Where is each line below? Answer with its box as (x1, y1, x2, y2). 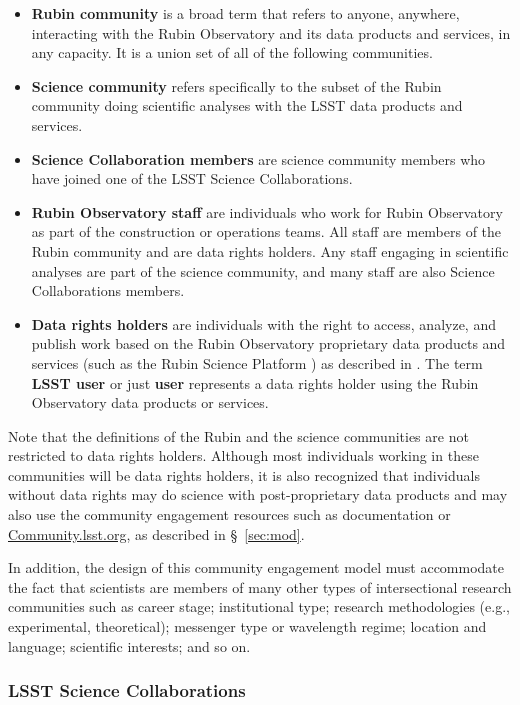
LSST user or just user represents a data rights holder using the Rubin (31, 372, 479, 393)
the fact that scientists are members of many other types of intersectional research (8, 576, 512, 597)
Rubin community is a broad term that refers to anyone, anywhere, (31, 3, 460, 23)
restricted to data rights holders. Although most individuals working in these (8, 445, 479, 466)
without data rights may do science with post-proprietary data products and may (8, 484, 508, 505)
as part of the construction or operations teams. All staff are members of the (31, 221, 502, 242)
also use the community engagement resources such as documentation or (8, 504, 451, 525)
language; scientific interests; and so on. (8, 635, 251, 656)
